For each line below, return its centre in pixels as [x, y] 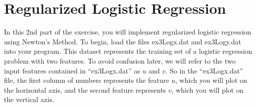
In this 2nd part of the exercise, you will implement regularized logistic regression [128, 32]
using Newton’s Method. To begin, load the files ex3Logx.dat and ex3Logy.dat [123, 41]
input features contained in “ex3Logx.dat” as [72, 70]
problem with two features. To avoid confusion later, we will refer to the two [120, 60]
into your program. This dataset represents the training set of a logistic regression [128, 51]
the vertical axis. [29, 99]
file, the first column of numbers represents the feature [87, 80]
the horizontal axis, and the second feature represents [85, 89]
